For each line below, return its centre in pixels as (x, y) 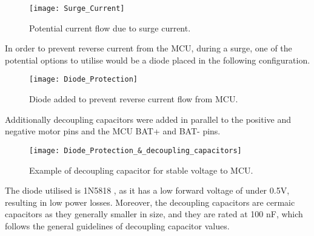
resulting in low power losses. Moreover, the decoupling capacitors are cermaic (150, 202)
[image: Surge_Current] (77, 8)
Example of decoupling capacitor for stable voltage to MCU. (141, 170)
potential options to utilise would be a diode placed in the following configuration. (158, 60)
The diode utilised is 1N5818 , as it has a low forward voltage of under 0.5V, (147, 190)
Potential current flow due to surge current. (110, 28)
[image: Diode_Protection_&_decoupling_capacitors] (135, 150)
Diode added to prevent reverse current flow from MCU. (134, 99)
